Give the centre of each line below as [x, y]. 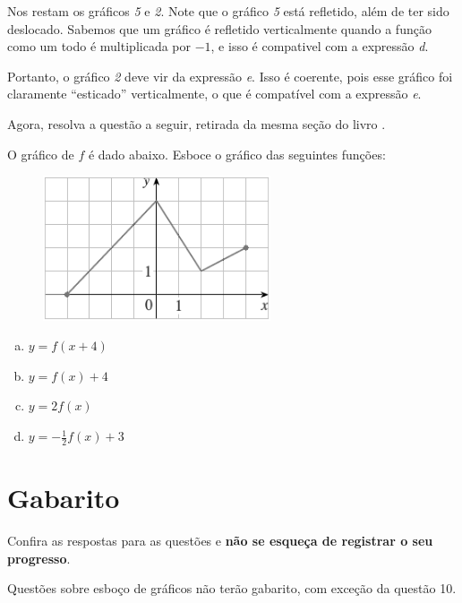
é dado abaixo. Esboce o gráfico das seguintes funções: [237, 154]
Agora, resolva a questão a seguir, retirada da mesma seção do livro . [197, 123]
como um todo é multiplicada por [99, 46]
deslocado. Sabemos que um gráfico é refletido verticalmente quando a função [219, 28]
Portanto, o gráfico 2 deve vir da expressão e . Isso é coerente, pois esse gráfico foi [230, 76]
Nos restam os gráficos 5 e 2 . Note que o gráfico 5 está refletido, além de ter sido [228, 11]
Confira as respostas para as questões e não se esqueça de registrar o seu [220, 541]
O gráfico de [41, 154]
